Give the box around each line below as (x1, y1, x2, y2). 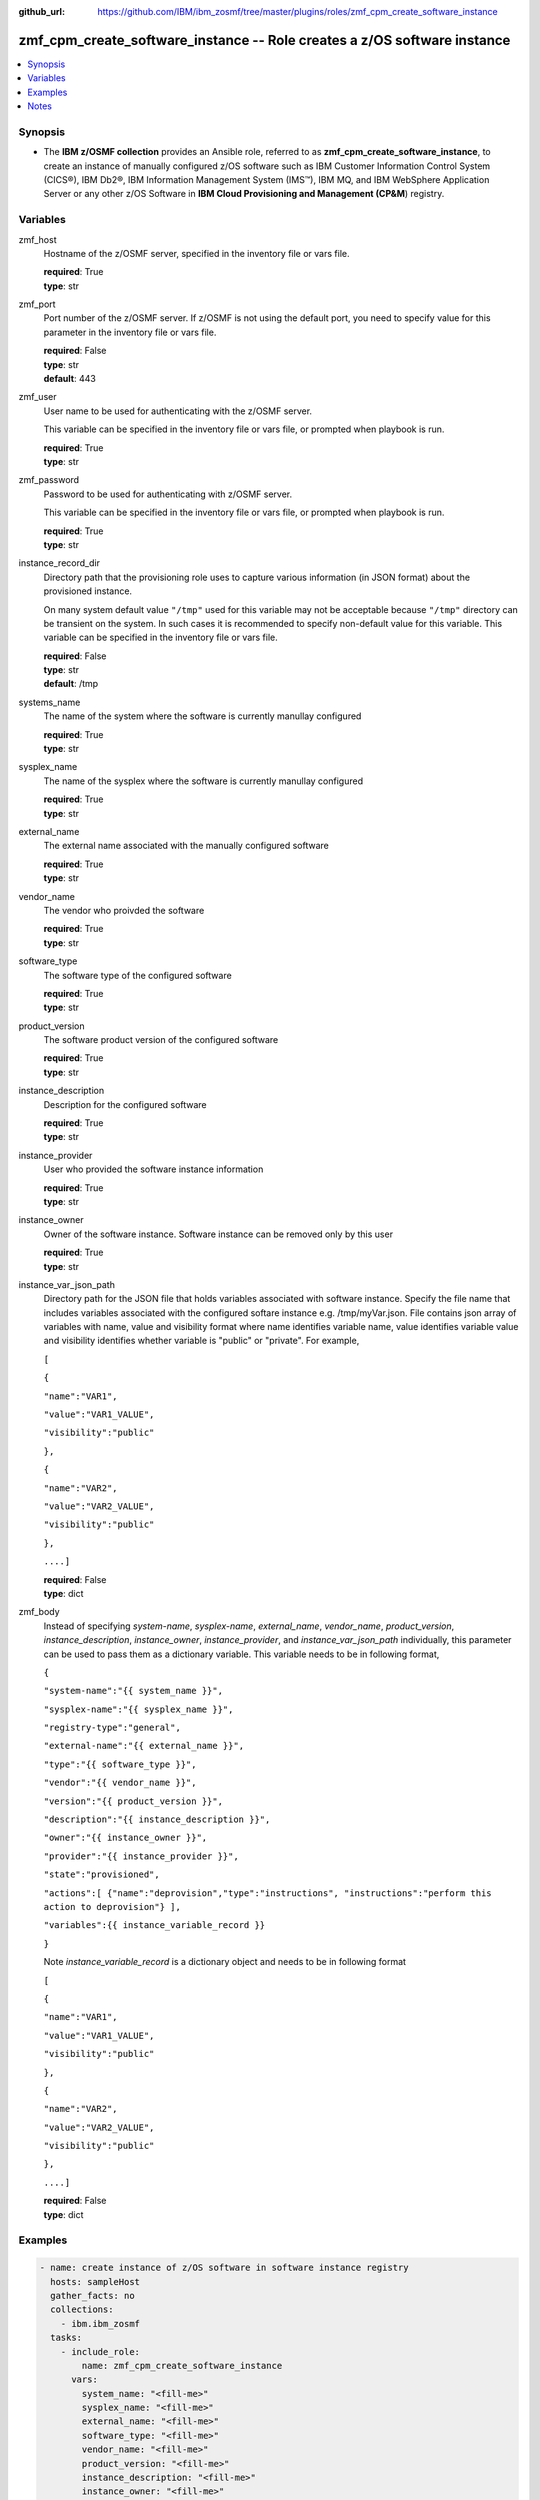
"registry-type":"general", (43, 1722, 182, 1734)
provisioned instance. (43, 585, 133, 597)
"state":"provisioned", (43, 1869, 160, 1880)
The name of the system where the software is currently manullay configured (43, 710, 362, 722)
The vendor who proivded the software (43, 904, 205, 916)
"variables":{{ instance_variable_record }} (43, 1920, 266, 1931)
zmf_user (18, 391, 57, 403)
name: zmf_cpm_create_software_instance (81, 2360, 283, 2371)
